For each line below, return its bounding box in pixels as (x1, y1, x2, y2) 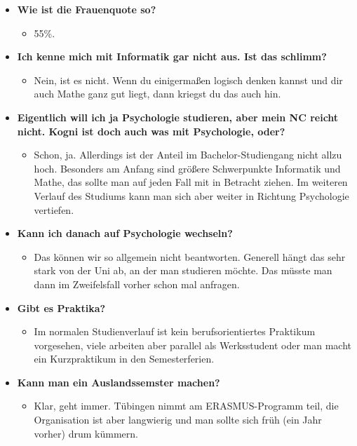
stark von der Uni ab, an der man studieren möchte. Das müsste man (34, 263, 332, 278)
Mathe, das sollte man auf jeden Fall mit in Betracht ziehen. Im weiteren (34, 175, 348, 189)
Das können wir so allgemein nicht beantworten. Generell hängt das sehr (34, 249, 346, 264)
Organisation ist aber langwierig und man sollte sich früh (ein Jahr (34, 412, 322, 427)
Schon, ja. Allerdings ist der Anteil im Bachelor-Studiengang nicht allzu (34, 147, 342, 162)
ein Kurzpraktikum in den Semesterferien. (34, 351, 215, 366)
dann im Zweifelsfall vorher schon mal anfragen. (34, 276, 240, 291)
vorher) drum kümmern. (34, 426, 138, 440)
